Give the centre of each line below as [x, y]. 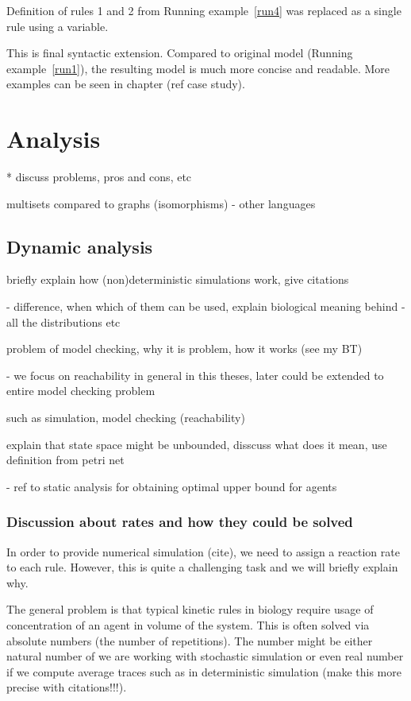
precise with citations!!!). [67, 687]
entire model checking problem [81, 391]
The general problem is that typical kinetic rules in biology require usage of [190, 609]
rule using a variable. [58, 26]
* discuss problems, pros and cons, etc [99, 177]
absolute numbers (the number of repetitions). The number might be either [190, 640]
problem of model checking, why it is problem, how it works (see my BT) [184, 349]
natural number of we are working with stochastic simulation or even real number [205, 656]
